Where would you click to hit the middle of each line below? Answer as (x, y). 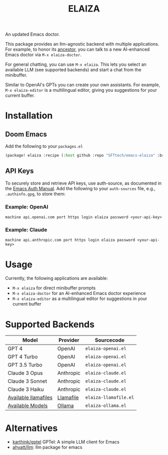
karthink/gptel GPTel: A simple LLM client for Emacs (66, 442)
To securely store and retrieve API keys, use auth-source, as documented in (83, 183)
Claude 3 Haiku (26, 389)
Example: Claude (26, 230)
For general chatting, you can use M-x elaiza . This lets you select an (76, 64)
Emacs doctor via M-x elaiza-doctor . (43, 55)
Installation (29, 116)
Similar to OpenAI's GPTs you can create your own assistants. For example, (83, 85)
